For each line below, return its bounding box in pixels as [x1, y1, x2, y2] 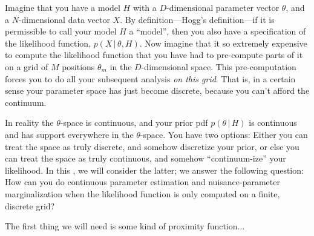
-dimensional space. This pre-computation [141, 60, 296, 73]
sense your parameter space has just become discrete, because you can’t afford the [5, 84, 310, 97]
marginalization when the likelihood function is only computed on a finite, [5, 187, 280, 200]
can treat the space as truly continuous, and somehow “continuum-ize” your [5, 152, 286, 165]
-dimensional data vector [18, 13, 110, 25]
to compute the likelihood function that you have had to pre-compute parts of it [5, 48, 303, 61]
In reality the [5, 116, 54, 129]
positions [62, 60, 95, 73]
